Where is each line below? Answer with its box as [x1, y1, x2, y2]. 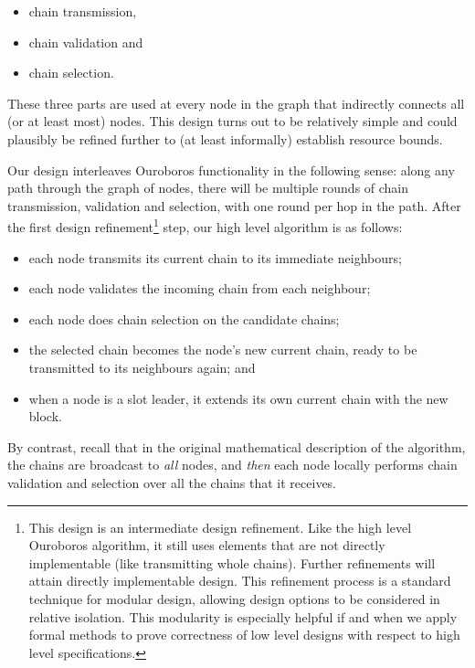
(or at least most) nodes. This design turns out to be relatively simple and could [7, 111, 458, 131]
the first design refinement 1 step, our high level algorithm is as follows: [7, 215, 403, 236]
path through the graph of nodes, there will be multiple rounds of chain [7, 178, 409, 197]
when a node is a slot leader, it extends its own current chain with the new [28, 388, 449, 408]
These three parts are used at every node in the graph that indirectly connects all [7, 93, 465, 112]
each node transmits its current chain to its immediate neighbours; [28, 248, 402, 267]
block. [28, 407, 62, 426]
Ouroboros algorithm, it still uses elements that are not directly [28, 535, 385, 555]
